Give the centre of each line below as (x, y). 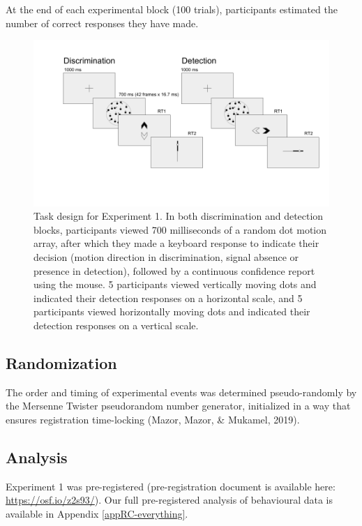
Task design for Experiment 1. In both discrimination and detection (179, 216)
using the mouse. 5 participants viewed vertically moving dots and (175, 284)
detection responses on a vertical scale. (116, 325)
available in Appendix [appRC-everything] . (97, 513)
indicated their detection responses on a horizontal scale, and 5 (168, 298)
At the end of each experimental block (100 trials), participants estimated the (172, 9)
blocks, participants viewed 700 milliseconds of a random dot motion (180, 229)
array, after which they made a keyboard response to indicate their (176, 243)
